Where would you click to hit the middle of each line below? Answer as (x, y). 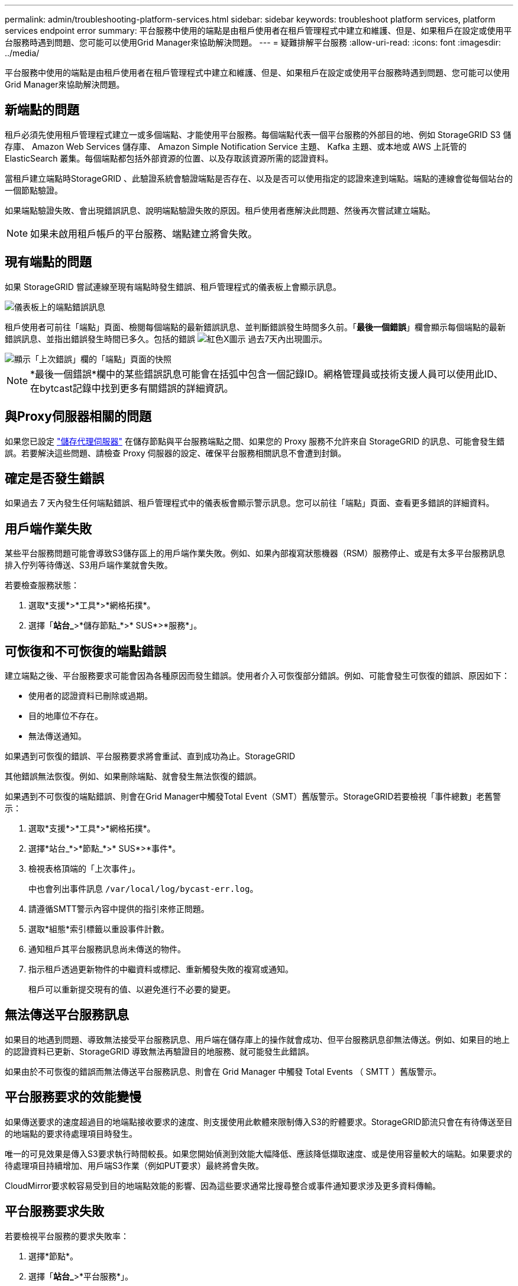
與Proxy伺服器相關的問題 (78, 417)
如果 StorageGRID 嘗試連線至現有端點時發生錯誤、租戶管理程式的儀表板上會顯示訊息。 (173, 286)
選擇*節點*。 (54, 1256)
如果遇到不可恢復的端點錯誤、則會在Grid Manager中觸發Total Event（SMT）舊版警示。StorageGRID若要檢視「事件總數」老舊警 (253, 797)
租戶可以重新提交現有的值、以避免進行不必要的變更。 (132, 990)
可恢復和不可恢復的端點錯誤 (85, 651)
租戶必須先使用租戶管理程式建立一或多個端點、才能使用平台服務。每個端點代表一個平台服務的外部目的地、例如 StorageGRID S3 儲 (258, 134)
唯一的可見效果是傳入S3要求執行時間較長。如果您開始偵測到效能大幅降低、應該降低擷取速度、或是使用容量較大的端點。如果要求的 (258, 1153)
